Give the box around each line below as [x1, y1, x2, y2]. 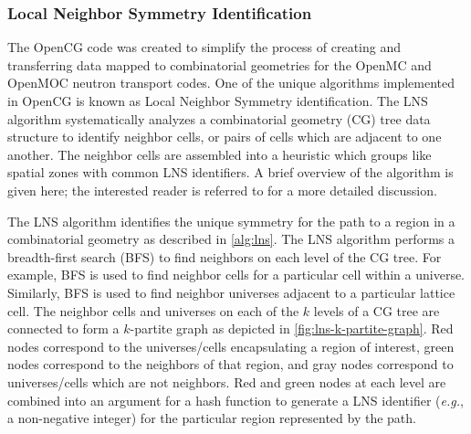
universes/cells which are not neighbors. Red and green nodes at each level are [7, 372, 446, 391]
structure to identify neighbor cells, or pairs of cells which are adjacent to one [7, 127, 442, 146]
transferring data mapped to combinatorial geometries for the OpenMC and [7, 55, 432, 74]
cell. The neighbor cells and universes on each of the [7, 301, 299, 320]
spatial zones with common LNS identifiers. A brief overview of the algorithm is [7, 163, 454, 182]
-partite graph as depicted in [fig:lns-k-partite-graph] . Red [130, 319, 454, 338]
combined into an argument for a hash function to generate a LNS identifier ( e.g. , [7, 390, 464, 409]
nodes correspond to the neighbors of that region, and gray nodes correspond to [7, 355, 454, 374]
